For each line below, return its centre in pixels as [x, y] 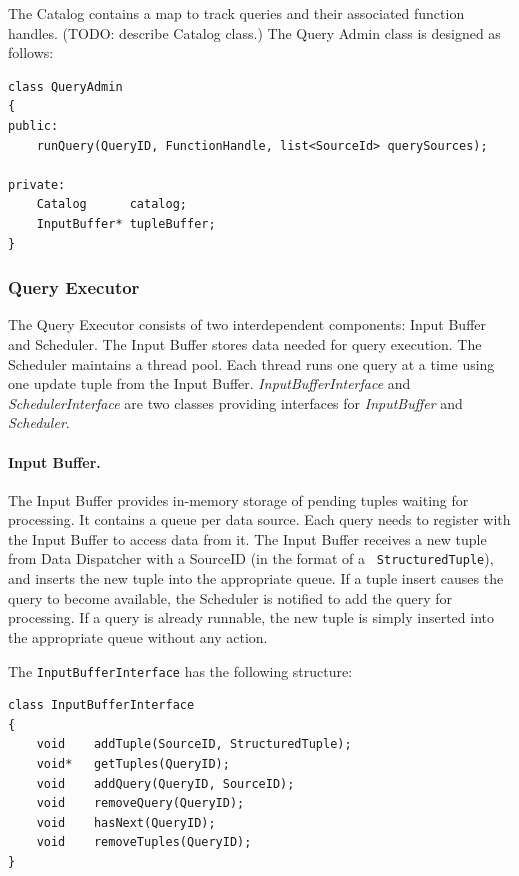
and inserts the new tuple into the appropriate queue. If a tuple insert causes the [256, 578]
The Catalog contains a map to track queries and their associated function [236, 13]
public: [33, 125]
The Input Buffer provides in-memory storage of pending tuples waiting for [238, 499]
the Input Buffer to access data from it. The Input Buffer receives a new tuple [247, 538]
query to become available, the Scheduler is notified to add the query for [230, 597]
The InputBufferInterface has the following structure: [180, 670]
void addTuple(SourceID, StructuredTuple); [194, 744]
